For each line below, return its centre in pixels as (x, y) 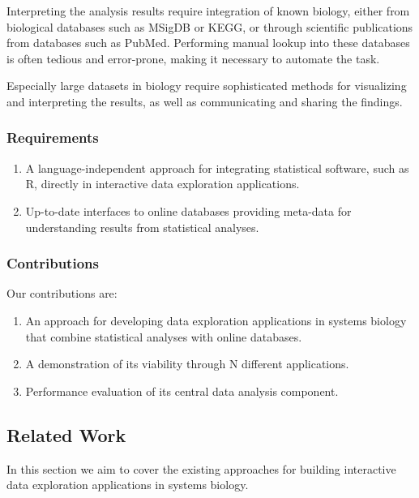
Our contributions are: (62, 293)
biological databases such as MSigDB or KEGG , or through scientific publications (210, 26)
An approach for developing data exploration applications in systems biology (216, 320)
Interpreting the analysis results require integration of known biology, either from (208, 11)
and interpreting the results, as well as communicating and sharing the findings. (205, 101)
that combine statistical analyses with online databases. (164, 336)
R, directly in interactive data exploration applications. (162, 184)
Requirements (53, 137)
